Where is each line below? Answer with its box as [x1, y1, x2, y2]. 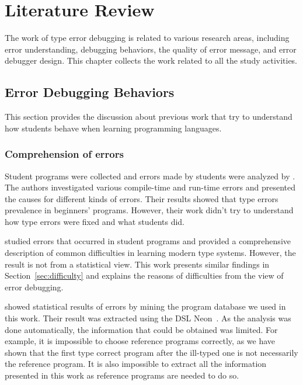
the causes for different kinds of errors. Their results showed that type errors [5, 192, 278, 204]
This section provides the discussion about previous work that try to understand [5, 110, 292, 123]
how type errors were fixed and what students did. [5, 215, 184, 227]
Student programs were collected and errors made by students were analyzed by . [5, 169, 295, 182]
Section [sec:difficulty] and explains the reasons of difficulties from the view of [5, 269, 284, 282]
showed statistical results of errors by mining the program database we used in [5, 300, 286, 313]
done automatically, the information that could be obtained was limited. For [5, 323, 278, 335]
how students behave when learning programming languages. [5, 122, 222, 134]
